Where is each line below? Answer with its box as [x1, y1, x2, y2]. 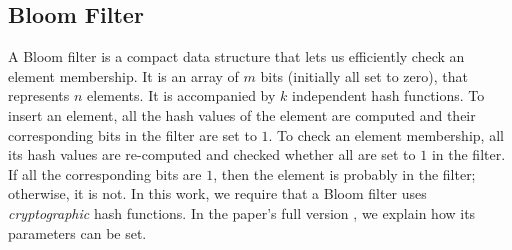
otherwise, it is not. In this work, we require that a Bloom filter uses [8, 183, 427, 204]
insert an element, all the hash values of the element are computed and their [8, 104, 476, 125]
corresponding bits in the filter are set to [8, 124, 257, 145]
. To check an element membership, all [268, 124, 504, 145]
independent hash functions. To [291, 85, 485, 106]
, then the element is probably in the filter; [213, 163, 476, 184]
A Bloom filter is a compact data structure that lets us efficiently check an [8, 46, 465, 67]
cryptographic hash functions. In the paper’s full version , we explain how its [8, 202, 476, 223]
